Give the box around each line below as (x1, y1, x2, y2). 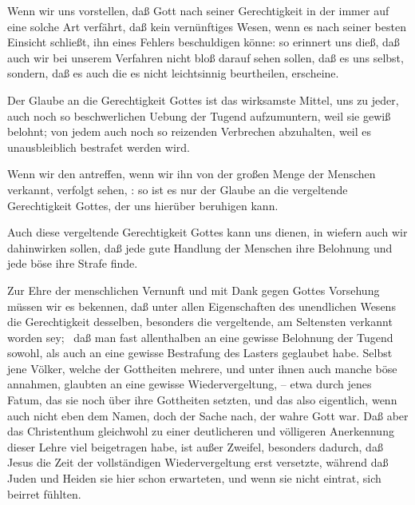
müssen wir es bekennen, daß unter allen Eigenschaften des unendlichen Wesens (7, 297, 396, 314)
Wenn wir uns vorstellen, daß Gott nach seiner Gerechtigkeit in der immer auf (7, 2, 389, 18)
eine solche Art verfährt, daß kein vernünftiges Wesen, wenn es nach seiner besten (7, 18, 406, 34)
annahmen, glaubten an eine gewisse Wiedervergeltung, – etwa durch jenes (7, 376, 372, 392)
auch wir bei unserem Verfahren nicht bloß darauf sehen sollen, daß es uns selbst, (7, 49, 404, 66)
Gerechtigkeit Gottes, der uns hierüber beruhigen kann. (7, 197, 279, 213)
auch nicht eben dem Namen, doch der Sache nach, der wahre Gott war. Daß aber (7, 407, 409, 423)
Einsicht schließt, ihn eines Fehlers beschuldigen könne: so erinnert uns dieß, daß (7, 34, 400, 50)
